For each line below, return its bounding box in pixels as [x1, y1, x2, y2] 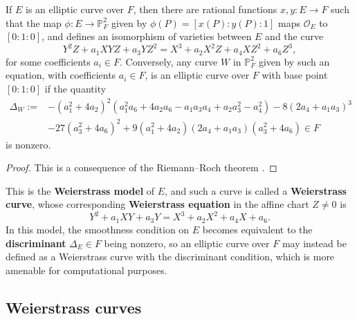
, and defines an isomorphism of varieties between [42, 29, 252, 43]
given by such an [258, 54, 330, 68]
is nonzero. [6, 137, 51, 151]
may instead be [282, 235, 347, 250]
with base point [262, 68, 328, 82]
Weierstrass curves [6, 296, 142, 318]
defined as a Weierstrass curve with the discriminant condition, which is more [6, 249, 335, 264]
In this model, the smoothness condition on [6, 222, 190, 236]
